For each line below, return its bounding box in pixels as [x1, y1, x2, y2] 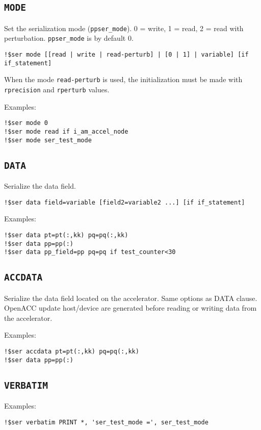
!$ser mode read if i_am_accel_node [4, 128, 128, 135]
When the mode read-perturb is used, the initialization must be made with [4, 74, 243, 85]
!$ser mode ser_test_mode [4, 136, 92, 144]
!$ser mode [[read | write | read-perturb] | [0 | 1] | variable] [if [4, 51, 249, 59]
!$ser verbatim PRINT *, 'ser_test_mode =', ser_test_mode [4, 418, 208, 426]
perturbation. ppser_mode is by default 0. [4, 33, 134, 43]
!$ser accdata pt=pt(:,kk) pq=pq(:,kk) [4, 348, 139, 356]
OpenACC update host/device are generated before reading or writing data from [4, 302, 257, 313]
